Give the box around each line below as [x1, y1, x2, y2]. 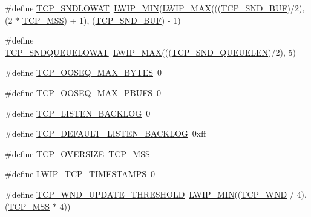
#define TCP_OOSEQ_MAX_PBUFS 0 [5, 86, 162, 99]
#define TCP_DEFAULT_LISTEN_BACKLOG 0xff [5, 127, 206, 140]
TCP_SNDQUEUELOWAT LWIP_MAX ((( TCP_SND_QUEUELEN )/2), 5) [5, 45, 296, 58]
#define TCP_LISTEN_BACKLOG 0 [5, 106, 151, 119]
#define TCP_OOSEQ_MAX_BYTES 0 [5, 66, 162, 79]
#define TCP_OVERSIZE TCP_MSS [5, 147, 150, 160]
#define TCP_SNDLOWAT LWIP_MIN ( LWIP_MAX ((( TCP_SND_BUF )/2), [5, 2, 305, 14]
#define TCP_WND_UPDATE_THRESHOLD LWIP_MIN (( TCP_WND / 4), [5, 187, 307, 200]
